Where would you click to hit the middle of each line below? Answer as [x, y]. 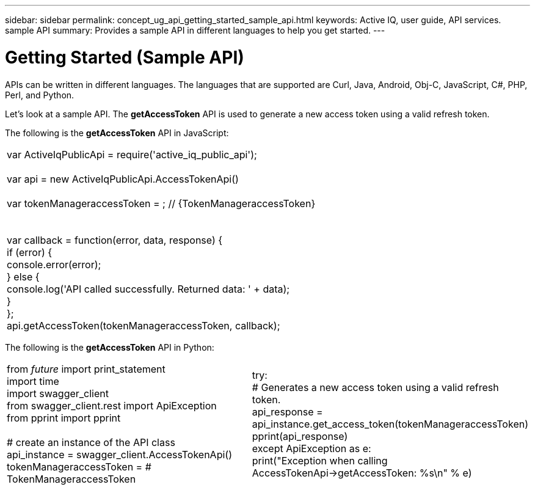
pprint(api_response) [300, 436]
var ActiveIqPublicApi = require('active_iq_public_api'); [132, 154]
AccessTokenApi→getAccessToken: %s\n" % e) [362, 473]
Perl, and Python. [40, 95]
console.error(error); [54, 264]
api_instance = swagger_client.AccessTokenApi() [119, 454]
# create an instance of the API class [91, 442]
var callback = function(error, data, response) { [115, 240]
